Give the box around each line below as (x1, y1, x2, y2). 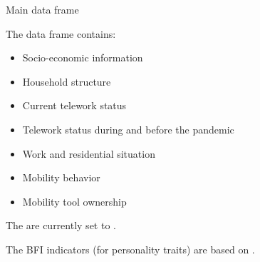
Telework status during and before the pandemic (22, 121, 234, 136)
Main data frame (6, 2, 79, 16)
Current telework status (22, 98, 127, 113)
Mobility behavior (22, 170, 100, 185)
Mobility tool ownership (22, 193, 127, 208)
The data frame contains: (6, 26, 116, 41)
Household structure (22, 74, 111, 89)
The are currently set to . (6, 218, 116, 233)
